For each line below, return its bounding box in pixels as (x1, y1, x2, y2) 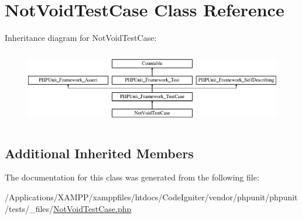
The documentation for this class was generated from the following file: (5, 171, 259, 183)
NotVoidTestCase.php (53, 202, 132, 214)
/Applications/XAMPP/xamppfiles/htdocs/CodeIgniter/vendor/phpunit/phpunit (5, 190, 298, 203)
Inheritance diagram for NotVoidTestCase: (5, 32, 157, 44)
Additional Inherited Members (5, 144, 194, 162)
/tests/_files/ (5, 202, 54, 214)
